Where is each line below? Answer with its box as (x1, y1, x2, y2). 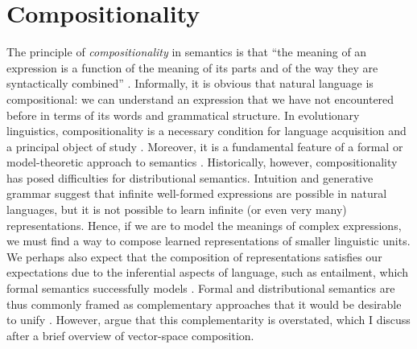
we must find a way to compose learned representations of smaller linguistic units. (6, 232, 411, 249)
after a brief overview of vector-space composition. (6, 326, 254, 343)
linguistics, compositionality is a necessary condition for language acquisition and (6, 122, 407, 139)
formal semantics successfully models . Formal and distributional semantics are (6, 280, 395, 297)
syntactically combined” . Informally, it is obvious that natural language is (6, 75, 374, 92)
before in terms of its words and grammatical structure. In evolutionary (6, 106, 360, 123)
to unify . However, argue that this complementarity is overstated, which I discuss (6, 311, 411, 328)
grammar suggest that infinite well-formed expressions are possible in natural (6, 185, 387, 202)
